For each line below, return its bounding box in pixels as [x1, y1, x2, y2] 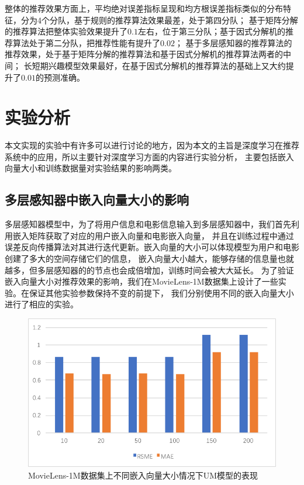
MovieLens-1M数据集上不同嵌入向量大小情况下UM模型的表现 [28, 469, 258, 481]
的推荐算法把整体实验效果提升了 [5, 25, 127, 37]
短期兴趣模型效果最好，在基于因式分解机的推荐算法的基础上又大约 [32, 59, 286, 71]
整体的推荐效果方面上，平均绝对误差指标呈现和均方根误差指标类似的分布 [5, 2, 283, 14]
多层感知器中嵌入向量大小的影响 [5, 190, 189, 209]
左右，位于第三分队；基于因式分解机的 [137, 25, 285, 37]
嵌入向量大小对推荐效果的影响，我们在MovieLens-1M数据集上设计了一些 [5, 275, 278, 287]
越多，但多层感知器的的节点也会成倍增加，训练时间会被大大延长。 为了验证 [5, 264, 294, 276]
